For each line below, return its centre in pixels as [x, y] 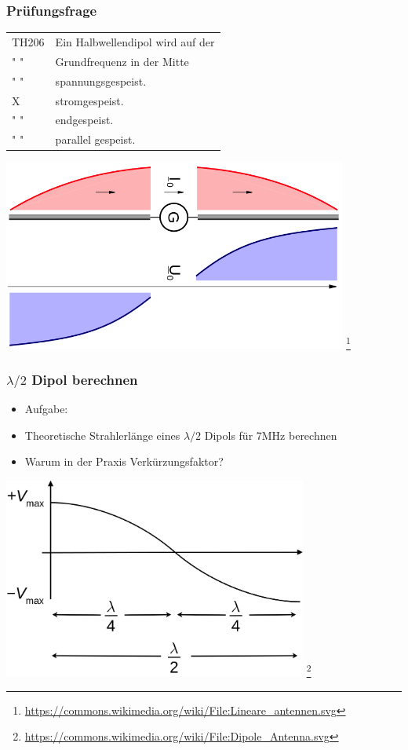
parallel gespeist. [95, 139]
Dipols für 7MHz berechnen [271, 435]
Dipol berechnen [85, 379]
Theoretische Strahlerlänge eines [102, 435]
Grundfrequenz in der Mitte [122, 61]
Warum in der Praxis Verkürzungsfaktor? [124, 461]
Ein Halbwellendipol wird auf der [135, 41]
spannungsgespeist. [101, 80]
